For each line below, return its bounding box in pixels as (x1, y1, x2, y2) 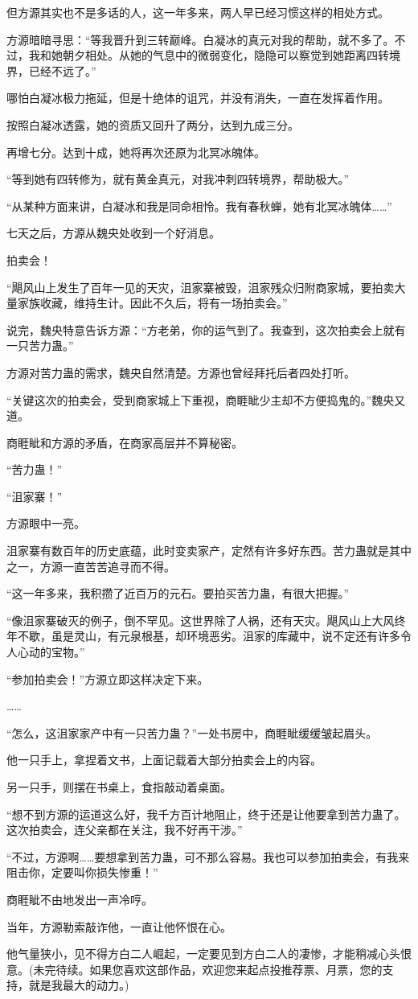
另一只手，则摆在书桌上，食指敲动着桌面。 (6, 779, 232, 795)
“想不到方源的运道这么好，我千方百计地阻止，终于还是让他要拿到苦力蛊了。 (6, 805, 406, 822)
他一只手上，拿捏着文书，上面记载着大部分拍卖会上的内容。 (6, 751, 322, 768)
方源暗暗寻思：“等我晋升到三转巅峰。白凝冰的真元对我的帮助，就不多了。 (6, 31, 395, 47)
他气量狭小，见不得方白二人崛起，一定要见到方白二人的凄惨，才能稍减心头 (6, 945, 400, 962)
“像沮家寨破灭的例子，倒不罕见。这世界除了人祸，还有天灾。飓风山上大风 (6, 611, 395, 628)
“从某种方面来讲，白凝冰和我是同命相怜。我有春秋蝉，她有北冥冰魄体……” (6, 197, 392, 214)
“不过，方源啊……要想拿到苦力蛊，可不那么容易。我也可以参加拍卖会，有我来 (6, 848, 410, 865)
